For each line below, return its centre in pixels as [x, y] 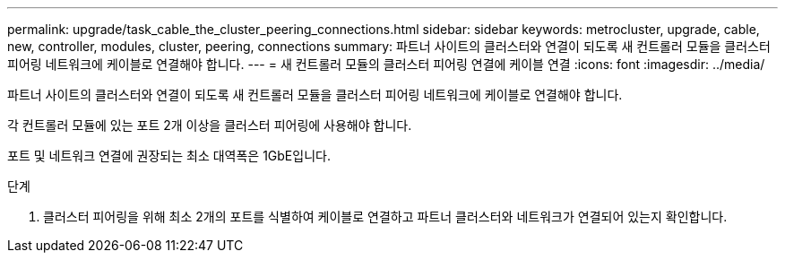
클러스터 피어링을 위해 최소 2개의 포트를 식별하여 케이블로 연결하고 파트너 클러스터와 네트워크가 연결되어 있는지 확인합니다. [385, 217]
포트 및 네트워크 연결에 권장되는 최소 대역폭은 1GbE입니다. [169, 156]
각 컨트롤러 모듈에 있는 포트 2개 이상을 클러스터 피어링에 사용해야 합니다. [210, 125]
